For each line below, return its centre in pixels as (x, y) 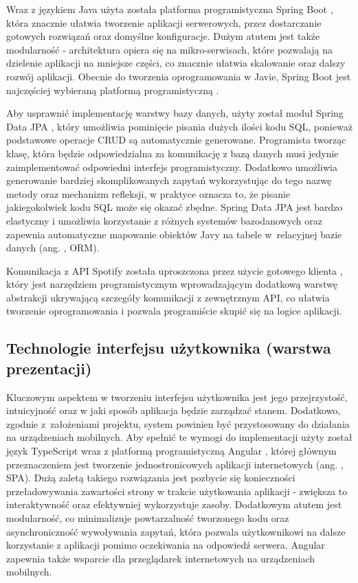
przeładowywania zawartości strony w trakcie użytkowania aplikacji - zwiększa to (177, 491)
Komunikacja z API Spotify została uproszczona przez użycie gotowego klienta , (175, 270)
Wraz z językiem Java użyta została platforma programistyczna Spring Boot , (170, 9)
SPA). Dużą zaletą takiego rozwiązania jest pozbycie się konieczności (151, 478)
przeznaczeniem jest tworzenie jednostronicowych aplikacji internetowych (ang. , (175, 464)
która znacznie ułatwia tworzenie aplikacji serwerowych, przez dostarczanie (164, 22)
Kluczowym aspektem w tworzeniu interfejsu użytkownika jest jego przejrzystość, (177, 397)
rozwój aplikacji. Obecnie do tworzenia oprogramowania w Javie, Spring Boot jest (179, 76)
